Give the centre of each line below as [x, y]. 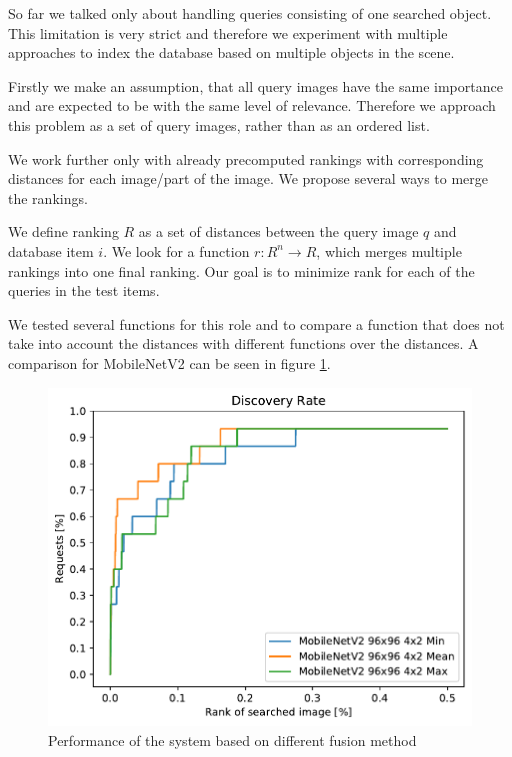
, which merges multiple [389, 250]
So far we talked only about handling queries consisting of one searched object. [250, 13]
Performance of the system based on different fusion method [232, 739]
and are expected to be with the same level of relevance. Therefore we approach [252, 105]
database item [51, 250]
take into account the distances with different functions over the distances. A [243, 343]
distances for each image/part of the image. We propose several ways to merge [248, 178]
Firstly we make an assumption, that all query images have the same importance [255, 85]
